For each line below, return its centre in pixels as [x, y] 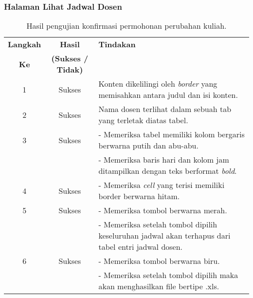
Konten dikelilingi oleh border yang [158, 84]
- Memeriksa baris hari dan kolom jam [164, 160]
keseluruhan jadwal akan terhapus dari [164, 236]
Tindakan [117, 44]
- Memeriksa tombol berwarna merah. [163, 210]
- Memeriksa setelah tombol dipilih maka [168, 275]
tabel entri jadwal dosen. [141, 247]
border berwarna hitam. [139, 196]
